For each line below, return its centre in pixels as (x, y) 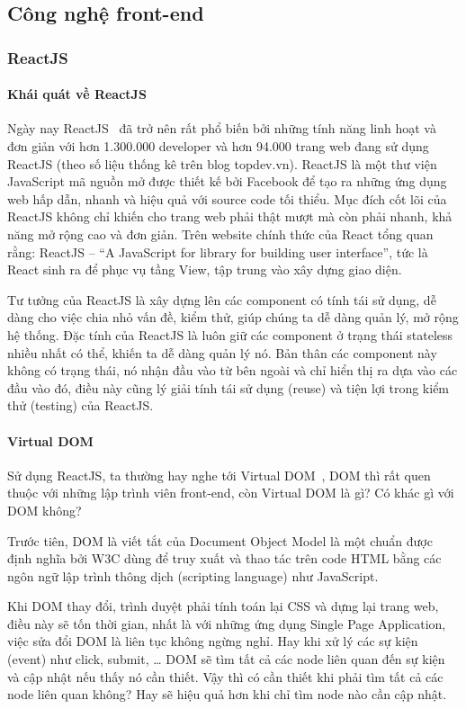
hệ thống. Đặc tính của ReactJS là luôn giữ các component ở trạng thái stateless (230, 334)
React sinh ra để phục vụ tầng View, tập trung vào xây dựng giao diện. (205, 269)
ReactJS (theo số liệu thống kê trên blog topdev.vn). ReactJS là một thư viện (222, 163)
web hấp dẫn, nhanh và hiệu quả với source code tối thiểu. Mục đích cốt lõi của (227, 198)
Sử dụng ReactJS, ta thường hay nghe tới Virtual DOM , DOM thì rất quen (219, 475)
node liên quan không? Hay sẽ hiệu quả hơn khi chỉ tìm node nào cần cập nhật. (227, 694)
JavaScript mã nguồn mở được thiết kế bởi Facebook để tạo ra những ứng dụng (227, 181)
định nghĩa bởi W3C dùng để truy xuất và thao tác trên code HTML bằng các (224, 558)
